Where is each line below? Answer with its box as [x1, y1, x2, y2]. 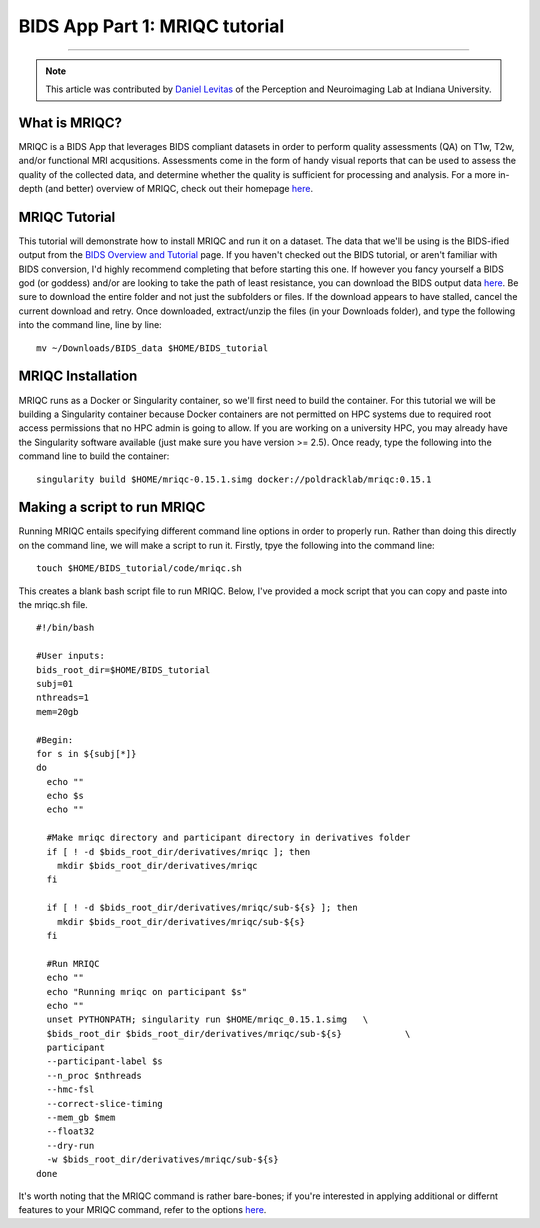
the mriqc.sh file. [18, 598, 89, 610]
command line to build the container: [18, 450, 170, 462]
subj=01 [36, 678, 74, 689]
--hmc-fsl [46, 1084, 95, 1095]
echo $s [46, 790, 84, 802]
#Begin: [36, 734, 74, 745]
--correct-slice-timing [46, 1098, 164, 1109]
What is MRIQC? [18, 114, 122, 131]
